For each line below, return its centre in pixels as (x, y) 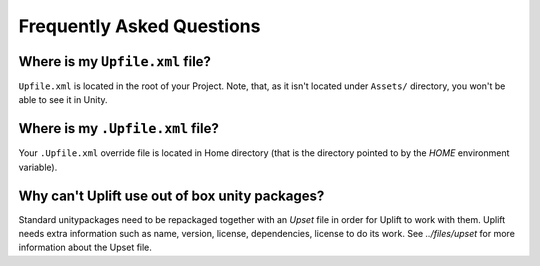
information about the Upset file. (85, 247)
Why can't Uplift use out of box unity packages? (171, 195)
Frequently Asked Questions (139, 26)
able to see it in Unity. (63, 100)
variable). (38, 167)
